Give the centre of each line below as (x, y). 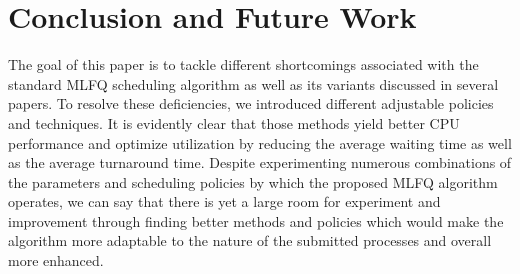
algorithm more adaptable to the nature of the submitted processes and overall (250, 240)
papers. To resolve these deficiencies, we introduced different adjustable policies (251, 103)
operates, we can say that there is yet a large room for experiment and (224, 201)
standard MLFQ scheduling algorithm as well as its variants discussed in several (253, 83)
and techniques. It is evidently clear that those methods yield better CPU (234, 122)
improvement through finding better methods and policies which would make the (256, 220)
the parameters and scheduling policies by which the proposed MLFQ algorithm (253, 181)
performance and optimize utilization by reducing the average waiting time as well (260, 142)
